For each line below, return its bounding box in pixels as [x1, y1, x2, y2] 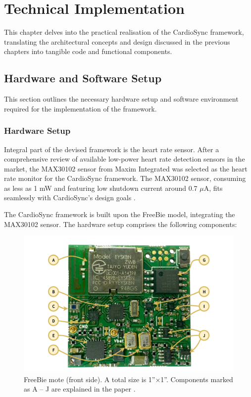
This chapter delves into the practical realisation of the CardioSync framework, [4, 27, 244, 37]
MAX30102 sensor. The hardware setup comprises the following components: [4, 219, 237, 229]
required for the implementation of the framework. [4, 103, 157, 113]
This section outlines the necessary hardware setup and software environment [4, 94, 239, 104]
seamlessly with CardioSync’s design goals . [4, 192, 136, 203]
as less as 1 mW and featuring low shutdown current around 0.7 [4, 182, 198, 193]
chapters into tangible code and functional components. [4, 46, 172, 57]
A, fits [203, 182, 223, 193]
